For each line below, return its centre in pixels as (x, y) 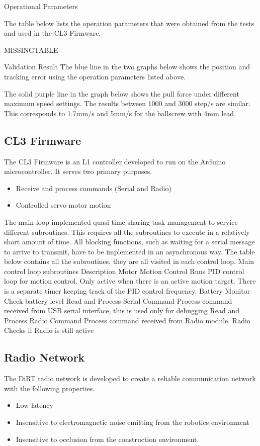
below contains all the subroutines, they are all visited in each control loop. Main (129, 261)
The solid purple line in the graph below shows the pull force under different (122, 93)
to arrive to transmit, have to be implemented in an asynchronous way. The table (129, 251)
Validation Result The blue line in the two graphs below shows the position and (127, 67)
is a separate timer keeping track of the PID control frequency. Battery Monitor (127, 291)
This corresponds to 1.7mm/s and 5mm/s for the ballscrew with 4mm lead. (120, 113)
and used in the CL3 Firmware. (53, 33)
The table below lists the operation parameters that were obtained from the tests (129, 23)
